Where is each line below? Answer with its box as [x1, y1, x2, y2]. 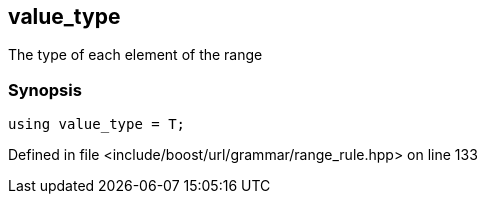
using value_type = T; [8, 116, 186, 133]
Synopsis [8, 79, 82, 100]
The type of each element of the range [8, 46, 263, 64]
